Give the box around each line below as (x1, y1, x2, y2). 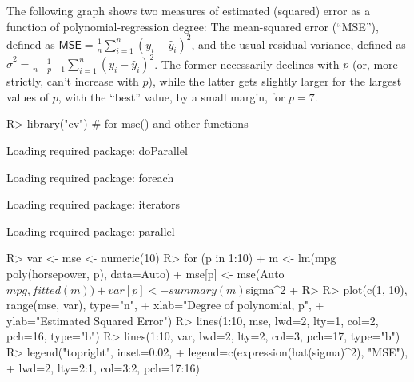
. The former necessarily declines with (154, 55, 340, 72)
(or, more (352, 55, 398, 72)
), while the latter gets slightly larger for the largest (148, 73, 402, 90)
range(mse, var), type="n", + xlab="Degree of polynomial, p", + (6, 296, 324, 313)
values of (6, 88, 49, 105)
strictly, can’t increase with (6, 73, 139, 90)
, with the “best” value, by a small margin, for (58, 88, 285, 105)
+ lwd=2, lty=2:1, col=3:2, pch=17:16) (6, 359, 200, 376)
